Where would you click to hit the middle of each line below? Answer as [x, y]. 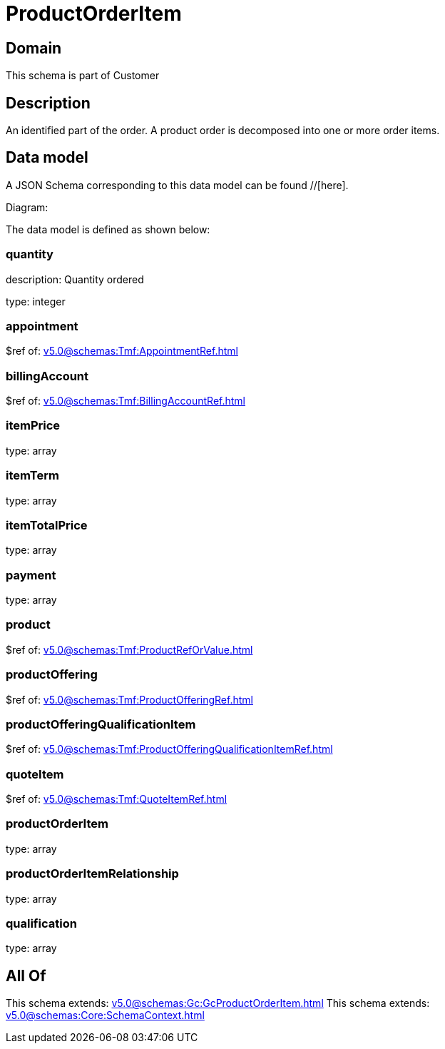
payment [31, 575]
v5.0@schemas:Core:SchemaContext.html [105, 1015]
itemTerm [32, 476]
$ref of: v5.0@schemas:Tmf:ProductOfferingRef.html [129, 699]
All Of [26, 975]
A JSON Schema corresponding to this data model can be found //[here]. [177, 185]
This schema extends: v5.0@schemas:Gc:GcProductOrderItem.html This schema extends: [218, 1003]
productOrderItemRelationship [92, 874]
